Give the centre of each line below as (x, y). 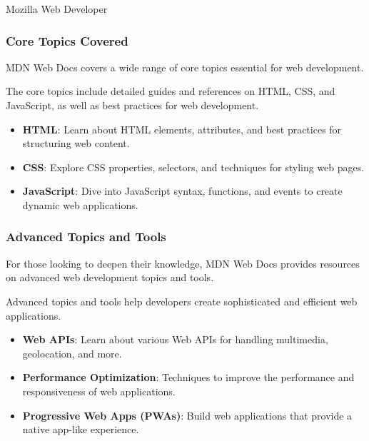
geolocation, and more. (72, 353)
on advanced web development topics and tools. (110, 277)
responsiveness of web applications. (99, 391)
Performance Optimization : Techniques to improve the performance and (188, 377)
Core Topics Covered (67, 40)
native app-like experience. (81, 429)
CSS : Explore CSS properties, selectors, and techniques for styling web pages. (193, 167)
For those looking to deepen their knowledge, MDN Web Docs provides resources (183, 263)
